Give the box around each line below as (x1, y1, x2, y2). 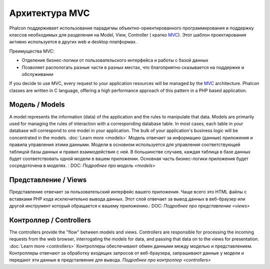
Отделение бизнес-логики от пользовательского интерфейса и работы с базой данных (21, 57, 208, 63)
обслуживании (21, 71, 53, 77)
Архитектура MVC (9, 7, 90, 18)
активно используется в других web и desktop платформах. (9, 39, 137, 45)
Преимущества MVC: (9, 48, 55, 54)
